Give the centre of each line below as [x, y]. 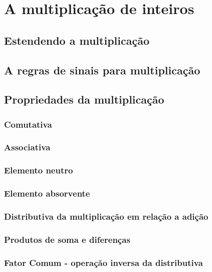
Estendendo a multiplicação [77, 40]
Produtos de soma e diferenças [67, 239]
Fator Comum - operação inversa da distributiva [103, 262]
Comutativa [28, 124]
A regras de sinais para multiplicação [102, 70]
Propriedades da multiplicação [84, 99]
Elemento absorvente [47, 193]
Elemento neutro [39, 170]
